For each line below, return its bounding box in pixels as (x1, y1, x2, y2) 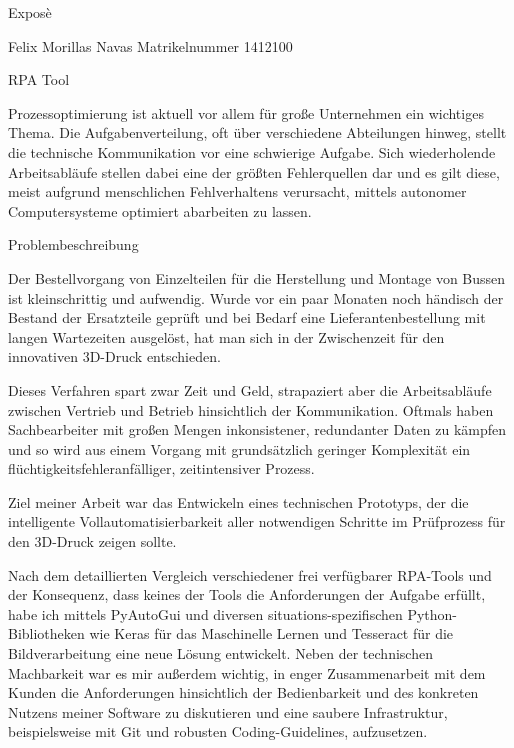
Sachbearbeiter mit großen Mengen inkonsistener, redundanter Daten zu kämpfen (8, 419, 507, 440)
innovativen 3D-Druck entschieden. (8, 346, 221, 367)
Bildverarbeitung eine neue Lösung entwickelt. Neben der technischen (8, 643, 433, 664)
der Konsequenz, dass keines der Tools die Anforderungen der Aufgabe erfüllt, (8, 584, 486, 605)
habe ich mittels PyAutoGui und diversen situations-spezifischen (8, 603, 403, 624)
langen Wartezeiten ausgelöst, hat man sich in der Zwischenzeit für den (8, 326, 445, 347)
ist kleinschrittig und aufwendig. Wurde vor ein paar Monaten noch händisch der (8, 287, 504, 308)
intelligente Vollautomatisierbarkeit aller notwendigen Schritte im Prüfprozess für (8, 511, 506, 532)
